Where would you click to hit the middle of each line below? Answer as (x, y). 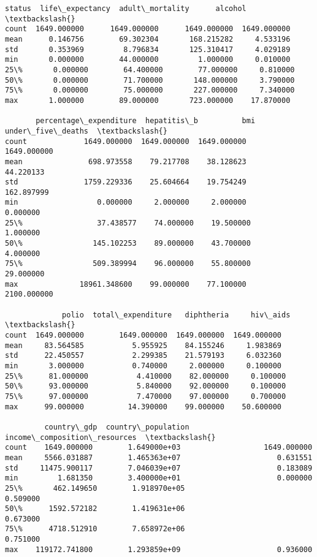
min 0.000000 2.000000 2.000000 (126, 203)
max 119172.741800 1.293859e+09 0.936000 (159, 549)
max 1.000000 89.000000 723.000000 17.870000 (148, 100)
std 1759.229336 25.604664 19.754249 (126, 182)
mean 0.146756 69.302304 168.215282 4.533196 (148, 39)
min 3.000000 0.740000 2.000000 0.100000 (143, 366)
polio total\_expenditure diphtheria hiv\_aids (176, 315)
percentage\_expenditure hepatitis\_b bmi (146, 121)
